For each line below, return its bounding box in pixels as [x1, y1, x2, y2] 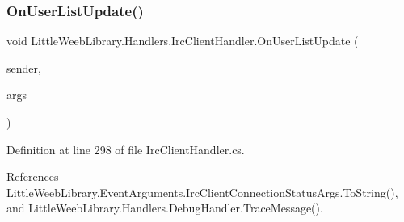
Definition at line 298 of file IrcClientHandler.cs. [6, 140, 245, 157]
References [6, 168, 59, 185]
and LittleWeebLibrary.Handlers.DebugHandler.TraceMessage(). [6, 199, 323, 216]
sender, [6, 59, 41, 76]
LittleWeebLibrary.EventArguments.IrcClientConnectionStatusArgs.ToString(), [6, 183, 398, 200]
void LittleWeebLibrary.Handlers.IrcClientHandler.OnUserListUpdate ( [6, 32, 359, 49]
